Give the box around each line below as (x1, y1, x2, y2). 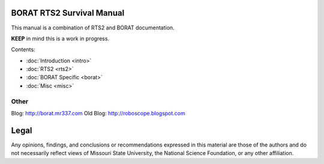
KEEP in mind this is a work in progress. (11, 35, 110, 42)
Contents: (11, 46, 35, 53)
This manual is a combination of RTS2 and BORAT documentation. (11, 24, 175, 31)
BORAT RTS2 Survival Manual (11, 8, 125, 18)
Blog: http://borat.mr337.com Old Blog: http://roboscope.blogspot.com (11, 110, 185, 117)
